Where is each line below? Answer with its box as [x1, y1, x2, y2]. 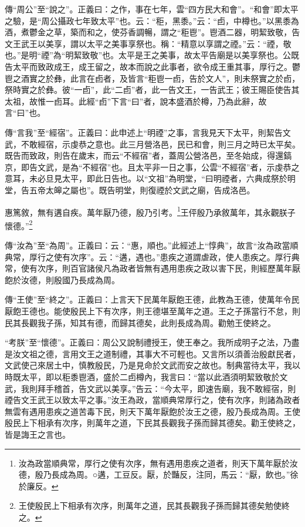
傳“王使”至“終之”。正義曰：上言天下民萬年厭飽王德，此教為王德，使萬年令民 [5, 293, 300, 306]
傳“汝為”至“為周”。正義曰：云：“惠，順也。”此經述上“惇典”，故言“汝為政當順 [5, 239, 299, 251]
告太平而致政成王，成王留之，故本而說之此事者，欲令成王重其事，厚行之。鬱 [5, 60, 300, 72]
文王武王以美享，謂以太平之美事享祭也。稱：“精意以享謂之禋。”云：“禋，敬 [5, 37, 292, 49]
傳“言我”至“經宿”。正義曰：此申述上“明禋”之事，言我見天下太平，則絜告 [5, 126, 283, 138]
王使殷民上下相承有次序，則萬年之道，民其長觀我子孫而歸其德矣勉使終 [18, 499, 290, 512]
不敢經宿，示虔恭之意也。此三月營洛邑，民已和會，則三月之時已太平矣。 [21, 137, 300, 150]
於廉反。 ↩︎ [18, 479, 59, 492]
